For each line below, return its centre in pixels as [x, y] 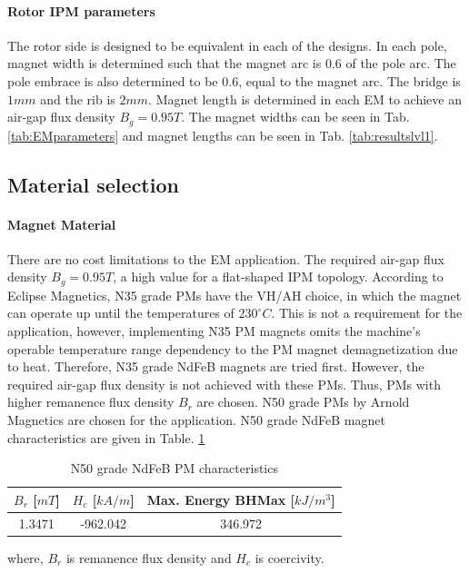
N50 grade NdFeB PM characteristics [174, 468]
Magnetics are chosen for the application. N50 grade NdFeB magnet [196, 420]
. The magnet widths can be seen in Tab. [295, 117]
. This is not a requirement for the [367, 313]
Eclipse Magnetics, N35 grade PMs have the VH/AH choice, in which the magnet [234, 295]
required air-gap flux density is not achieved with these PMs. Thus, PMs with [224, 384]
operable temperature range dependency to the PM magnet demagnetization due [233, 348]
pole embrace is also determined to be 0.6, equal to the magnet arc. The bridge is [234, 80]
